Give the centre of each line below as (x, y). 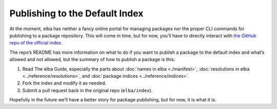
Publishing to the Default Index (76, 13)
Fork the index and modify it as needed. (64, 83)
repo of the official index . (36, 43)
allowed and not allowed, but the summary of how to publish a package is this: (92, 59)
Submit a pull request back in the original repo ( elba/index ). (87, 90)
